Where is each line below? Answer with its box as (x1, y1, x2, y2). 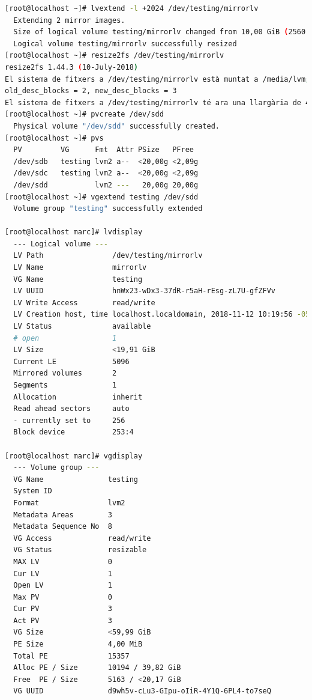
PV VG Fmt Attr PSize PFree (13, 145, 194, 154)
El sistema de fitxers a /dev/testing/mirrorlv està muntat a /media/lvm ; (5, 75, 310, 84)
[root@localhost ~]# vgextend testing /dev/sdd (5, 192, 199, 201)
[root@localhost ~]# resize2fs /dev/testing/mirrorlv (5, 51, 224, 60)
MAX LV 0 (13, 557, 112, 566)
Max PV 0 (13, 592, 112, 601)
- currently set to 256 (13, 416, 125, 425)
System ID (13, 487, 52, 496)
